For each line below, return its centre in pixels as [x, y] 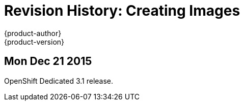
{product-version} [34, 42]
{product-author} [33, 33]
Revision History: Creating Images [122, 11]
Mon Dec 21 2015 [48, 61]
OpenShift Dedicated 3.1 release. [59, 81]
